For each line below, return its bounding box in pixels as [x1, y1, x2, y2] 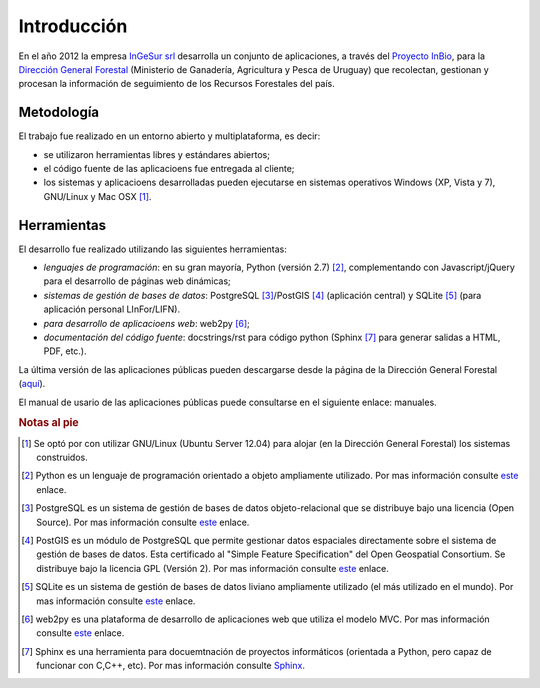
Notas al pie [18, 416, 79, 430]
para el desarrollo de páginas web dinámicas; [43, 275, 232, 287]
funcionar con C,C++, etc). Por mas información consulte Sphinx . [36, 660, 305, 672]
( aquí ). [18, 378, 46, 390]
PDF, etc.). [43, 345, 87, 357]
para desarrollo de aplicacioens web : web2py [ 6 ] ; [43, 317, 250, 329]
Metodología [18, 104, 100, 121]
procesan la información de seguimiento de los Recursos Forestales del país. [18, 78, 335, 90]
